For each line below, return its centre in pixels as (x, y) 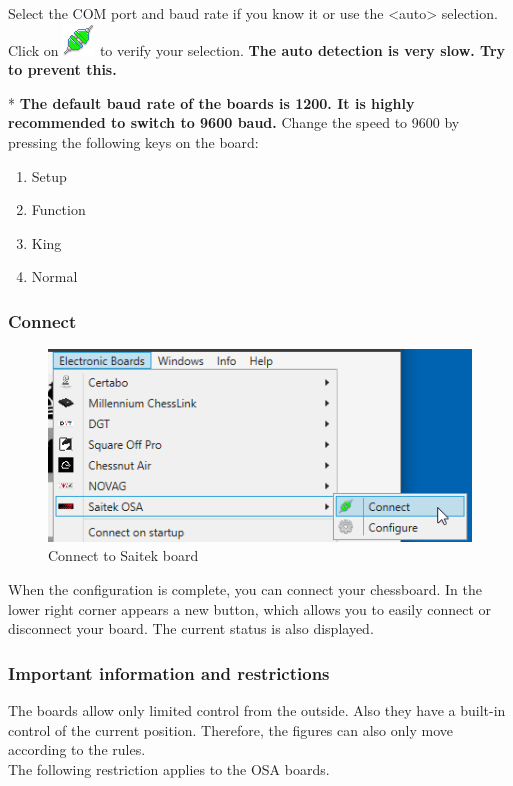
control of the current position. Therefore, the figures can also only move (230, 729)
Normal (54, 276)
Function (58, 209)
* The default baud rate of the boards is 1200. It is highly (211, 102)
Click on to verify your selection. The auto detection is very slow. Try (257, 49)
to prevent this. (62, 69)
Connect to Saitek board (123, 555)
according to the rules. (77, 749)
